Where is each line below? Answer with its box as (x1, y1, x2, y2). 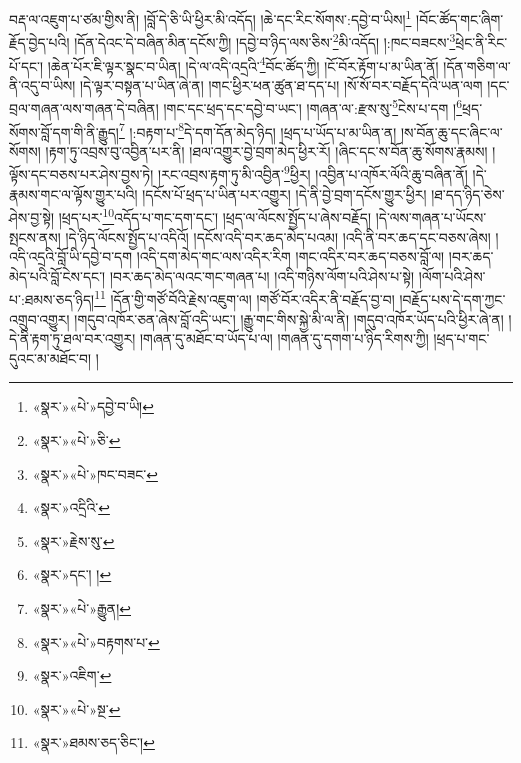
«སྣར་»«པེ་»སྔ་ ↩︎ (32, 698, 121, 719)
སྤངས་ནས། (9, 226, 61, 247)
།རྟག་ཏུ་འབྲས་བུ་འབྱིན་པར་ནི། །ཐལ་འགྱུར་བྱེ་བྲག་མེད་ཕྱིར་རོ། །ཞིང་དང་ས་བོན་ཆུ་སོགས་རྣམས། (45, 140, 488, 161)
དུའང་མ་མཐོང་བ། (9, 347, 92, 368)
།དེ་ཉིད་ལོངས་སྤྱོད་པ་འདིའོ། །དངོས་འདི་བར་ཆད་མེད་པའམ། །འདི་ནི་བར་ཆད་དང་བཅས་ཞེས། (65, 226, 491, 247)
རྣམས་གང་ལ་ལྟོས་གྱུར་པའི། (9, 183, 138, 204)
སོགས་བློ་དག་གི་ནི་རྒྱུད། (9, 121, 119, 142)
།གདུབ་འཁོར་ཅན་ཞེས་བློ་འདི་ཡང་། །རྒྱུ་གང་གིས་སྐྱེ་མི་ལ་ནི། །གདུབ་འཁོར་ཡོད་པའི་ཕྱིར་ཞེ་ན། (74, 308, 504, 329)
